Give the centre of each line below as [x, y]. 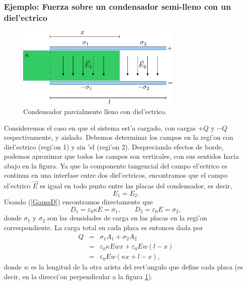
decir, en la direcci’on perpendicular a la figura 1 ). [78, 276]
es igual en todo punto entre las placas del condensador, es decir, [136, 186]
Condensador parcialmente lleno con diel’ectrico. [95, 111]
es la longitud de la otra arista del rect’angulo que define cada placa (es [137, 267]
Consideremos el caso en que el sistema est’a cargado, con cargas [100, 127]
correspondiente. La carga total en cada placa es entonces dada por [104, 227]
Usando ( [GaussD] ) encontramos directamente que [78, 202]
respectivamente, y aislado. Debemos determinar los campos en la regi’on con [119, 137]
